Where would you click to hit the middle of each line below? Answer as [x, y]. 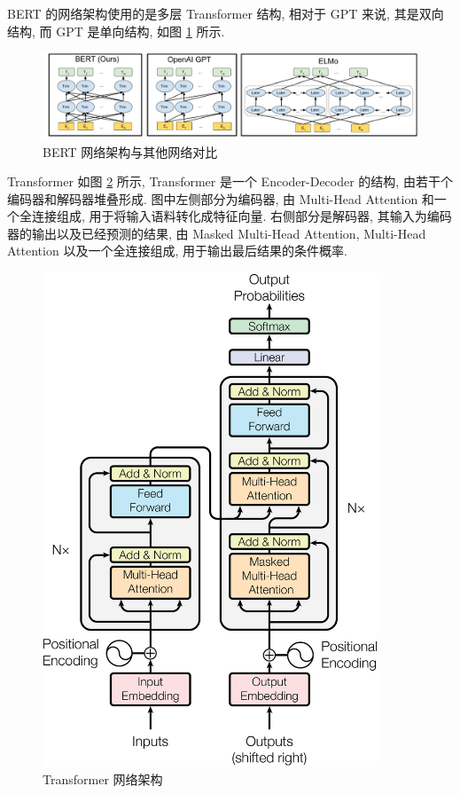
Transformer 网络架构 [103, 778]
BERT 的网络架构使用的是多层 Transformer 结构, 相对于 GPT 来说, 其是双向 [226, 13]
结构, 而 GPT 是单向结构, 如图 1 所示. [116, 31]
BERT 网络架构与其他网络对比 [130, 151]
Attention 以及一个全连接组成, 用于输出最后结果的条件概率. [177, 251]
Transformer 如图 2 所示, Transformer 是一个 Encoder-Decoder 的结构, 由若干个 [230, 181]
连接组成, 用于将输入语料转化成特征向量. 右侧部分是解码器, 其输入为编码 [242, 216]
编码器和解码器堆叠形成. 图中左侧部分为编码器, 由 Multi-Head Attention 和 [221, 198]
